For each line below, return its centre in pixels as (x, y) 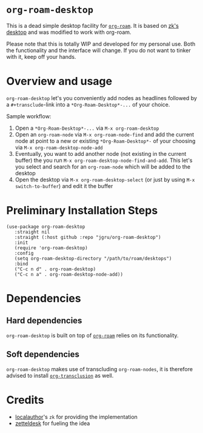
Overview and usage (59, 82)
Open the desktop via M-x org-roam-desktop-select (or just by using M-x (105, 180)
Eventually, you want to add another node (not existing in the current (101, 153)
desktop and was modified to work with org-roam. (69, 32)
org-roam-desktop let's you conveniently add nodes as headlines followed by (102, 98)
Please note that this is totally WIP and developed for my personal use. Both (101, 44)
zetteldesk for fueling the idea (52, 423)
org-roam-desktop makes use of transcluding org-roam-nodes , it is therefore (99, 369)
